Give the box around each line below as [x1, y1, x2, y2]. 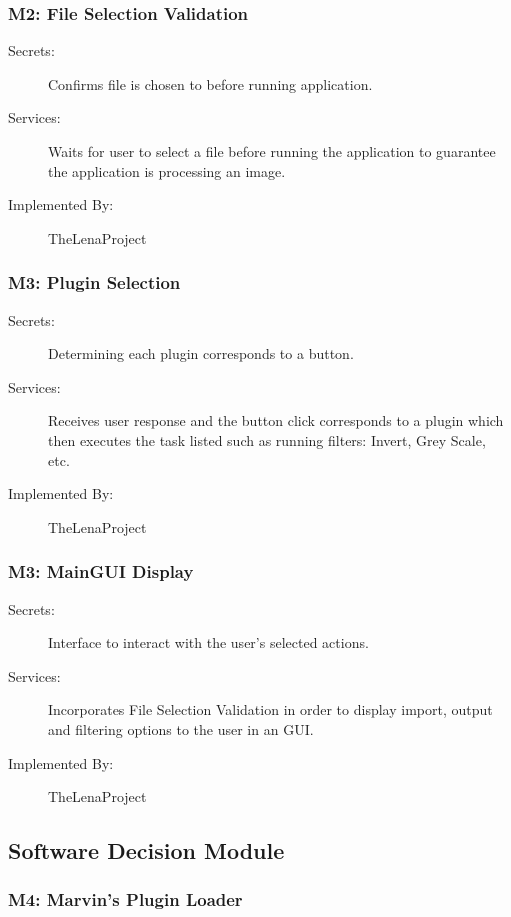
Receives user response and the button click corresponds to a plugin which [48, 410, 504, 431]
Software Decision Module [8, 835, 285, 866]
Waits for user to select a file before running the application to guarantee [48, 141, 496, 161]
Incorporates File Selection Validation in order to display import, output [48, 699, 493, 720]
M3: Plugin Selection [8, 270, 181, 295]
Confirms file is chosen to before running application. [48, 73, 373, 94]
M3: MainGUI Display [8, 559, 194, 584]
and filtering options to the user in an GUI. [48, 718, 314, 739]
